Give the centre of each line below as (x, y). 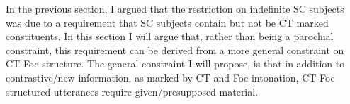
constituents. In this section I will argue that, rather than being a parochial (170, 36)
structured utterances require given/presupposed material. (132, 91)
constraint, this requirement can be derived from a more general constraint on (175, 50)
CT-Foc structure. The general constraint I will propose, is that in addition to (175, 64)
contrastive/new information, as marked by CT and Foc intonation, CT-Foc (170, 77)
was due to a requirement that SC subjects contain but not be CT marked (167, 22)
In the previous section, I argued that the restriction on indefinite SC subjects (175, 8)
